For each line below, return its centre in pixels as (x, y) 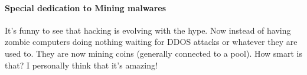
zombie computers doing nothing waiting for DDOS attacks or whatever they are (151, 42)
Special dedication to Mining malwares (86, 7)
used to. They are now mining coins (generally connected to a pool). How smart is (153, 53)
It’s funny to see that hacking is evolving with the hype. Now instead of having (148, 30)
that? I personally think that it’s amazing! (81, 65)
